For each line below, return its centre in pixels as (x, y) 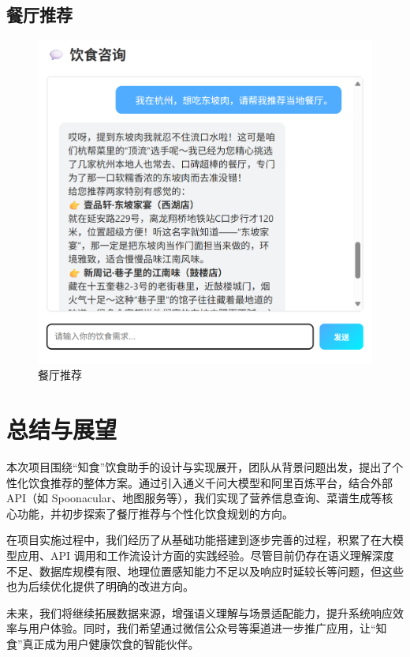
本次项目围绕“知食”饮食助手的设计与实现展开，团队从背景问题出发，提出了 (199, 467)
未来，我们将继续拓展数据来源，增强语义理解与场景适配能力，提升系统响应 (199, 612)
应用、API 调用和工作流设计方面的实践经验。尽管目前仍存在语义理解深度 (205, 555)
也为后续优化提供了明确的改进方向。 (100, 586)
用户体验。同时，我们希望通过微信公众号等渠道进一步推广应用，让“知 (207, 628)
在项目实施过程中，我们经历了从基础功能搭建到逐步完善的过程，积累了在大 (199, 540)
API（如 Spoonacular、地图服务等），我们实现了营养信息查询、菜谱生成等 (194, 498)
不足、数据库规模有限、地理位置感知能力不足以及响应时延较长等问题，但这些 (205, 571)
